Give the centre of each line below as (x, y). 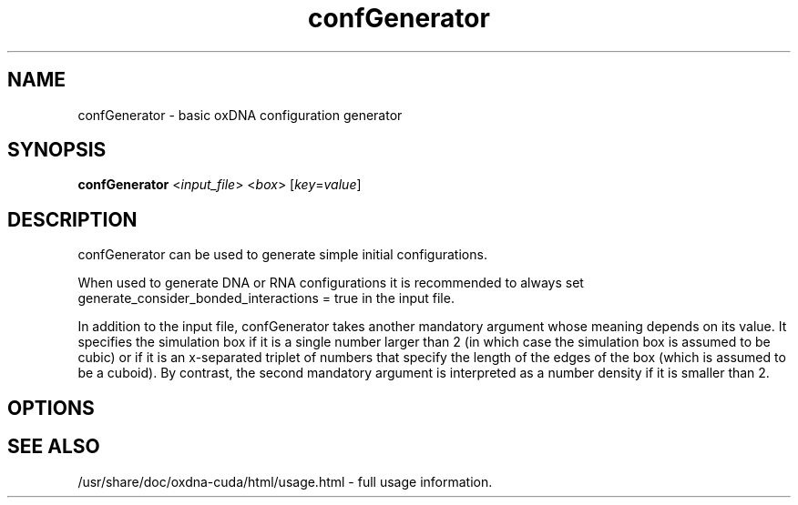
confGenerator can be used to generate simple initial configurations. (282, 255)
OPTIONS (51, 408)
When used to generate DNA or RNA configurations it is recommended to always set (331, 283)
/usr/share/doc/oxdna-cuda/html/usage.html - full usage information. (285, 481)
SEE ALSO (54, 447)
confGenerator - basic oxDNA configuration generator (240, 115)
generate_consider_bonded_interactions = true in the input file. (266, 298)
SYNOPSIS (57, 150)
